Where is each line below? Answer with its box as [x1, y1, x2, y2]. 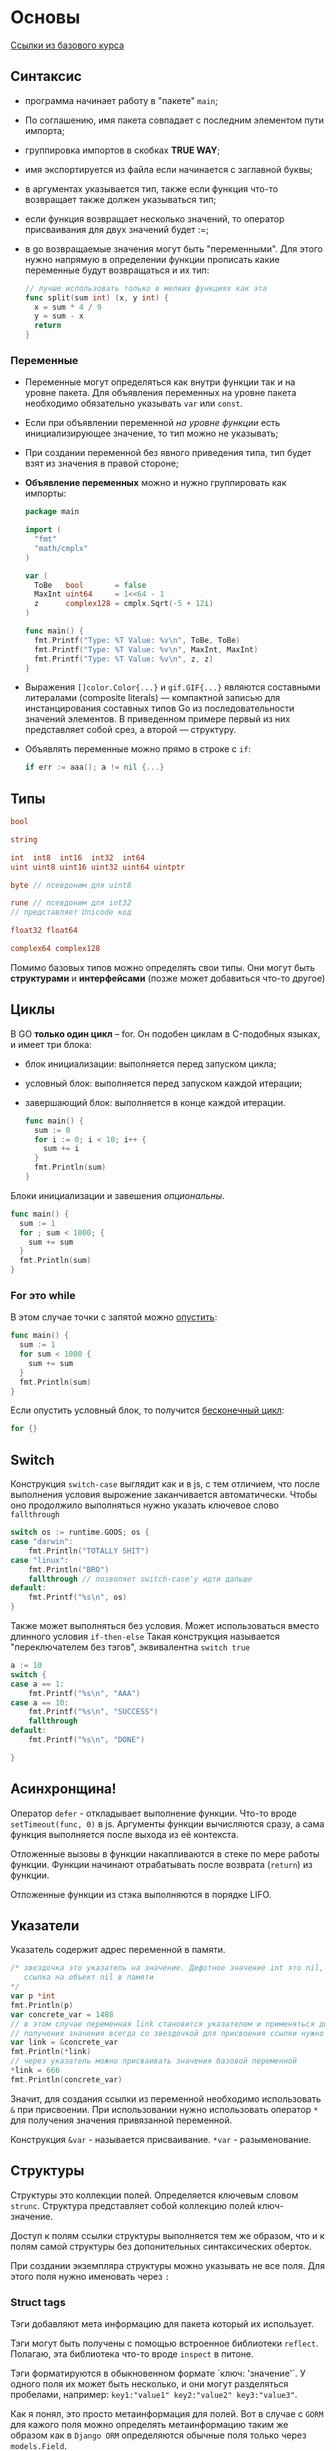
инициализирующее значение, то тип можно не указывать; [24, 427, 279, 440]
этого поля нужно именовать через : [10, 2270, 170, 2282]
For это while [10, 1288, 76, 1302]
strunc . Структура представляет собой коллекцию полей [10, 2199, 256, 2211]
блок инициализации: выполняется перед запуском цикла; [24, 1057, 277, 1070]
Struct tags [10, 2295, 67, 2309]
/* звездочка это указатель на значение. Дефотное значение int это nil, [10, 1963, 325, 1973]
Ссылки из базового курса [10, 39, 125, 51]
